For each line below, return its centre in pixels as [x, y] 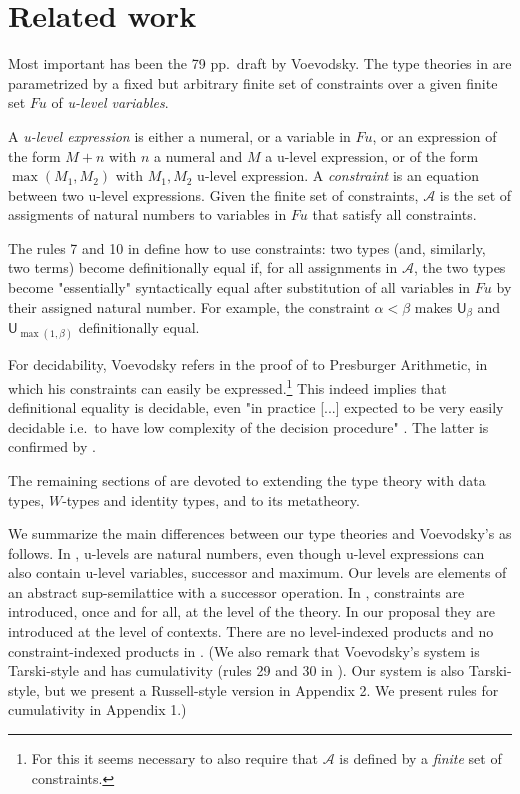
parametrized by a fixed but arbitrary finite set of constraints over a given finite [253, 82]
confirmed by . [52, 446]
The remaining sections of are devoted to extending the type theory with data [247, 479]
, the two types [459, 267]
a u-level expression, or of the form [372, 155]
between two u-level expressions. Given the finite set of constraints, [213, 194]
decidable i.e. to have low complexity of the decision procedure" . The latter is [248, 426]
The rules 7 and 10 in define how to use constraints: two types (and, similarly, [247, 247]
